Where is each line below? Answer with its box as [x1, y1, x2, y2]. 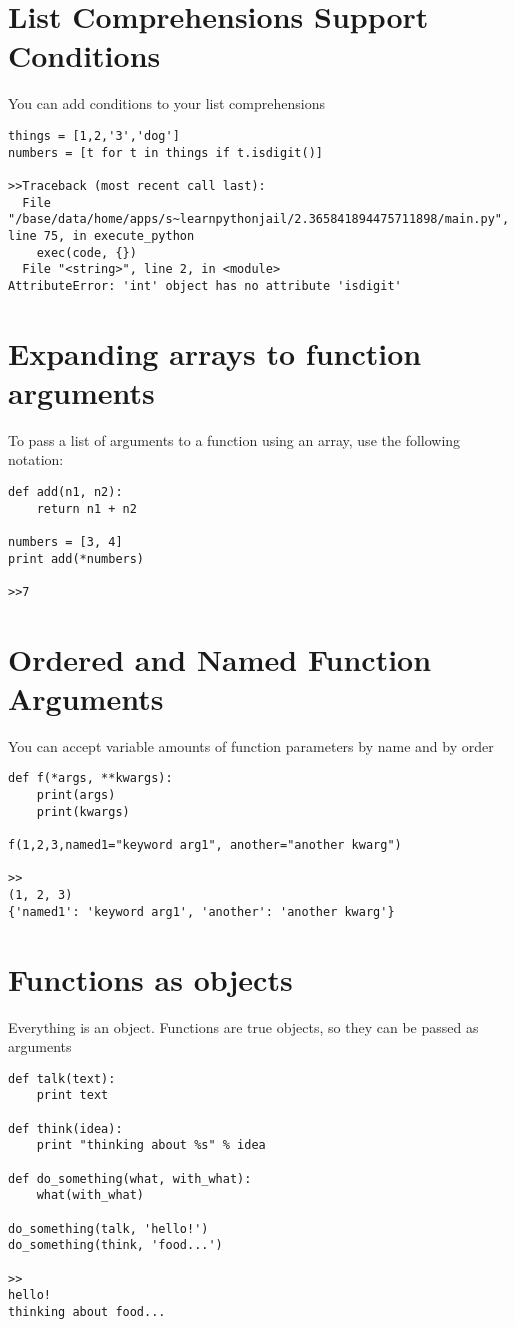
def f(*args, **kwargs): [8, 771, 173, 786]
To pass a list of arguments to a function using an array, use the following [8, 429, 461, 450]
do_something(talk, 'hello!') [8, 1221, 209, 1236]
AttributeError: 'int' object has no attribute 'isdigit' [8, 278, 402, 293]
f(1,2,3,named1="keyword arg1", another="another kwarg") [8, 838, 402, 853]
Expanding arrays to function [8, 332, 422, 373]
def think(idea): [8, 1121, 123, 1136]
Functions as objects [8, 958, 293, 999]
